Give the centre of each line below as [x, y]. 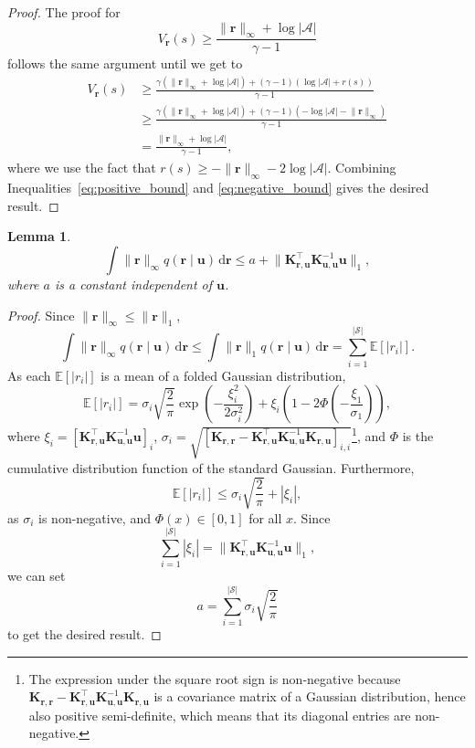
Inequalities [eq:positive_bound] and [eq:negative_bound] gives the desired [218, 188]
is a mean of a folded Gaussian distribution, [223, 375]
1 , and [369, 434]
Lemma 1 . [39, 236]
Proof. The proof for [64, 12]
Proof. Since [41, 315]
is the [418, 435]
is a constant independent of [133, 284]
